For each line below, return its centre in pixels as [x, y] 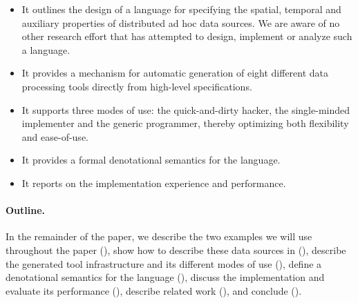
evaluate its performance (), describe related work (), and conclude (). [154, 290]
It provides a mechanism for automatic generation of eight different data [175, 73]
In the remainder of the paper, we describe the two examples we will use [159, 236]
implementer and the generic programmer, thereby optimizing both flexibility [185, 123]
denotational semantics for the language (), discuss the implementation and [165, 277]
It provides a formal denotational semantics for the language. [151, 160]
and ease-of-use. [55, 136]
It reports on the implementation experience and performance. [154, 183]
